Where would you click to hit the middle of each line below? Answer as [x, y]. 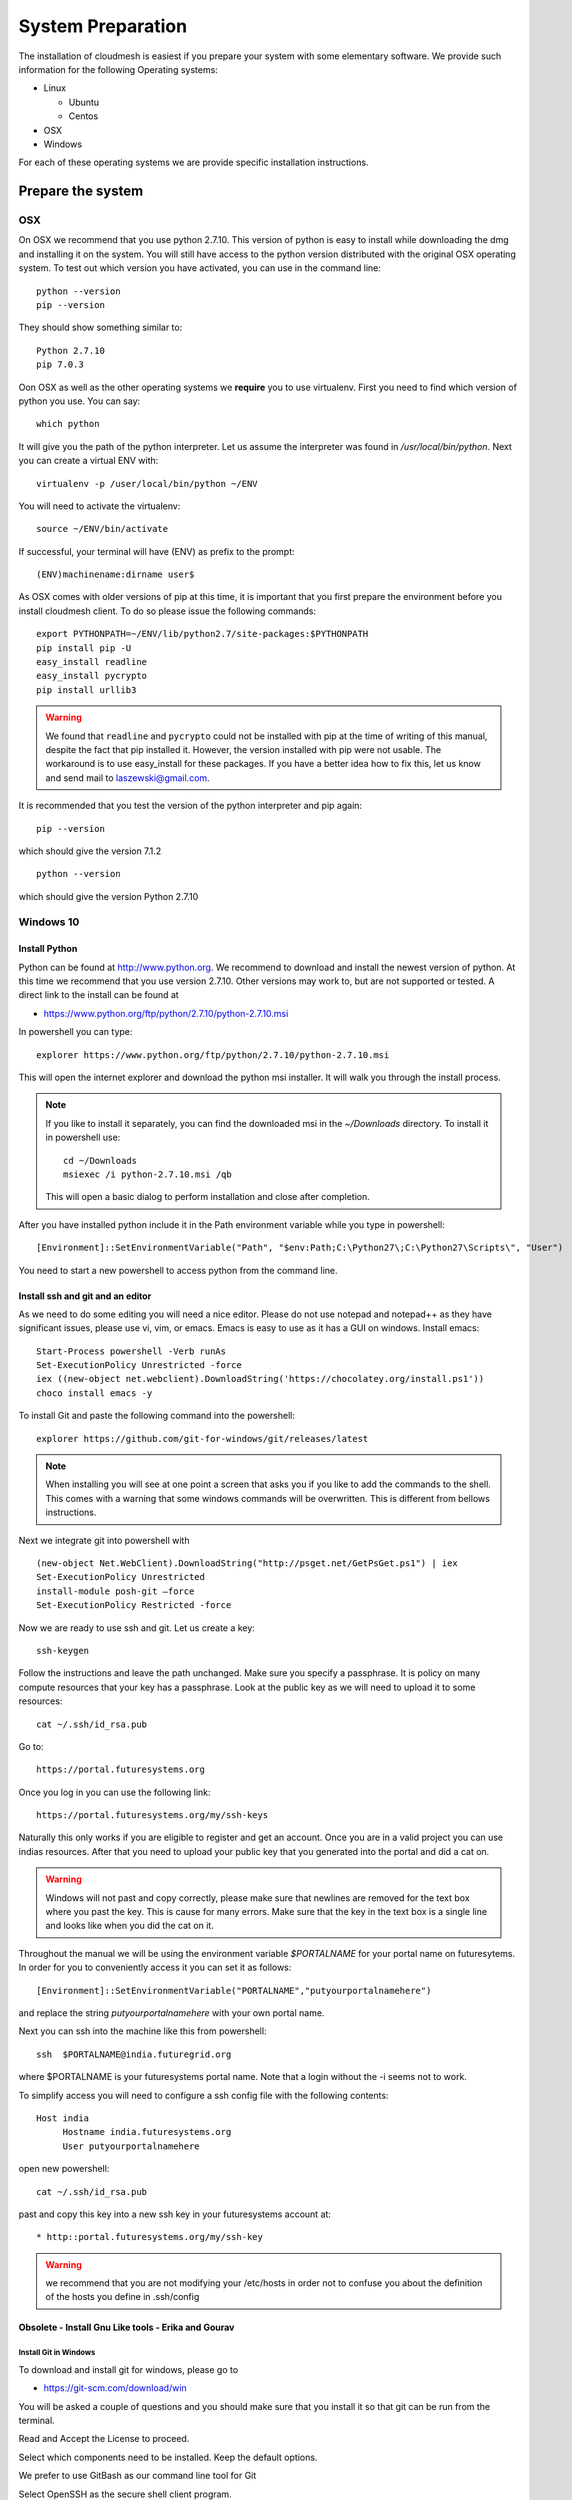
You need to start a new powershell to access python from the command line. [178, 1270]
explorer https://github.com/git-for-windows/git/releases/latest [202, 1438]
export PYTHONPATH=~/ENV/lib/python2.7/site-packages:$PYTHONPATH [202, 634]
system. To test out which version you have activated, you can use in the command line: [200, 268]
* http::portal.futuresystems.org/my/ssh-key [150, 2237]
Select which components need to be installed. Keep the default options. [168, 2457]
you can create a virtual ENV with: [88, 461]
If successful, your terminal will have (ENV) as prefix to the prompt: [156, 551]
